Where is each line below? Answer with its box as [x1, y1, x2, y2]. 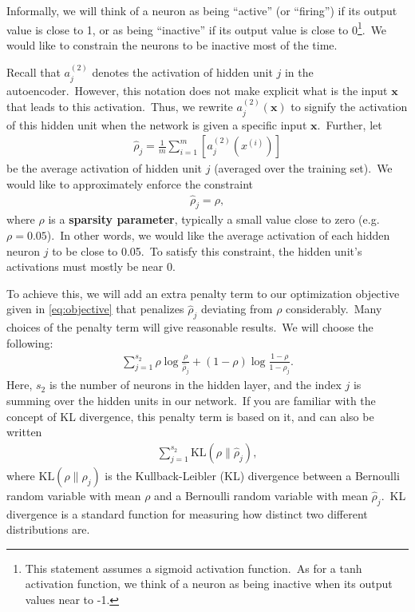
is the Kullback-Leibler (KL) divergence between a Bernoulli [105, 467, 400, 483]
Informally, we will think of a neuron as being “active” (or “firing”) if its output [6, 2, 397, 18]
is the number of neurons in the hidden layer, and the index [49, 376, 342, 393]
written [6, 423, 42, 440]
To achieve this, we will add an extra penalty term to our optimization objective [6, 284, 400, 301]
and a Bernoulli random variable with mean [154, 487, 368, 503]
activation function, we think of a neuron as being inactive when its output [25, 575, 393, 592]
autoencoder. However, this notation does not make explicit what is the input [6, 81, 388, 98]
